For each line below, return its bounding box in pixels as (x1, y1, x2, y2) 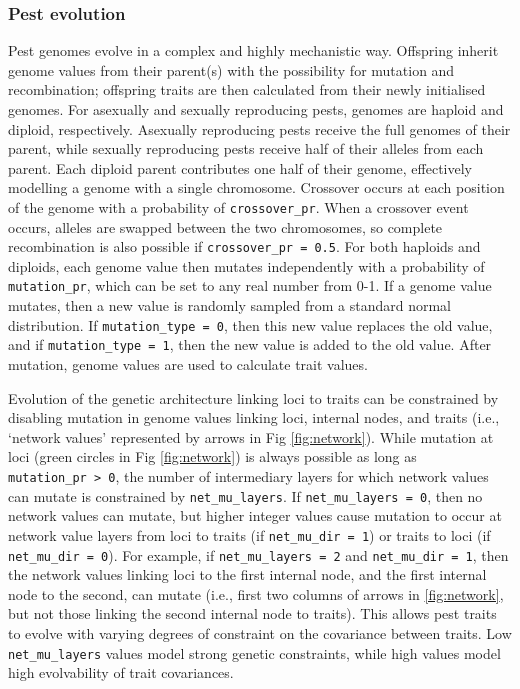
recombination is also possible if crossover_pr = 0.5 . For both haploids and (8, 236, 481, 257)
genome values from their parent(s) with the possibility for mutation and (8, 59, 455, 80)
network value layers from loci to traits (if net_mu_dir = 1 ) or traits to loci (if (8, 524, 491, 545)
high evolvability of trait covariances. (8, 662, 234, 683)
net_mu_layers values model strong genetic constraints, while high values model (8, 642, 501, 663)
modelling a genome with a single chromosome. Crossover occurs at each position (8, 177, 505, 198)
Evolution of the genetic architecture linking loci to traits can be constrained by (8, 387, 499, 408)
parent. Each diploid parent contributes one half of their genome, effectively (8, 157, 473, 178)
